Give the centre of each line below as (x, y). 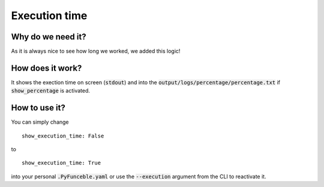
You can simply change (40, 122)
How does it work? (46, 68)
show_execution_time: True (61, 163)
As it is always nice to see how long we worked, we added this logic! (96, 51)
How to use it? (38, 108)
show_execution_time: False (63, 136)
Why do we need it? (49, 37)
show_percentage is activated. (50, 91)
